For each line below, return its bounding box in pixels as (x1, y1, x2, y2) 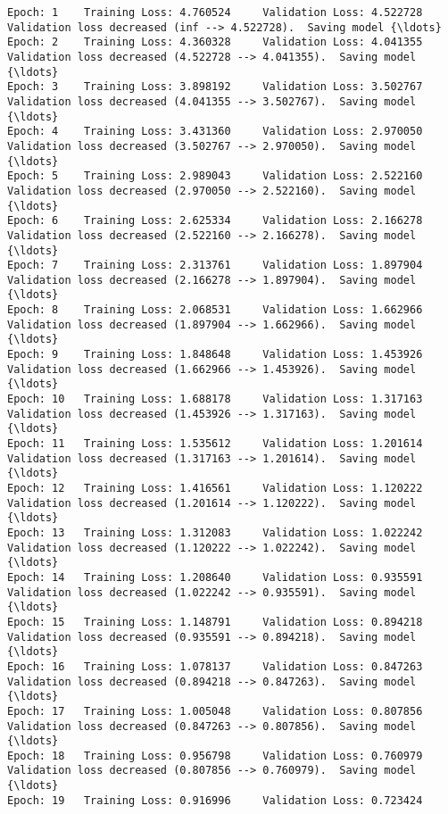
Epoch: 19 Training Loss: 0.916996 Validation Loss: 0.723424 (7, 793, 423, 807)
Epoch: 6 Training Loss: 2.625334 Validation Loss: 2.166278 (7, 214, 423, 228)
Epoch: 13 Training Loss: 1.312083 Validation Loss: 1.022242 (7, 526, 423, 539)
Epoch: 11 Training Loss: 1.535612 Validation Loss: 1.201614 (7, 437, 423, 451)
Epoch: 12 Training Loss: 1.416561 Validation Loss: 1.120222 (7, 482, 423, 494)
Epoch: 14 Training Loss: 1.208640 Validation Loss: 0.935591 (7, 570, 423, 584)
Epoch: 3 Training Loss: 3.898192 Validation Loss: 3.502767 (7, 80, 423, 94)
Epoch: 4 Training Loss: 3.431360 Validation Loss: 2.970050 (7, 125, 423, 138)
